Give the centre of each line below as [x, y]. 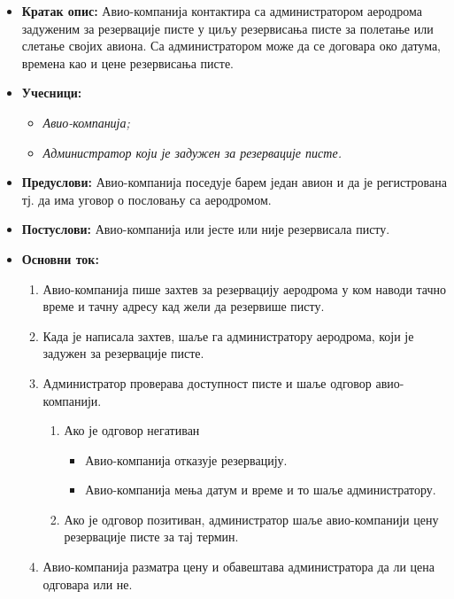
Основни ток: [60, 258]
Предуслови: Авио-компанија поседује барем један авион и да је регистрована [234, 182]
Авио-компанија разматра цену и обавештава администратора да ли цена [239, 567]
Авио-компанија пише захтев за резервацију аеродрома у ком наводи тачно [245, 288]
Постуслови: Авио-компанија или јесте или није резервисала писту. [206, 229]
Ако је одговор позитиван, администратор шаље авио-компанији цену [251, 519]
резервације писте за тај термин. [151, 537]
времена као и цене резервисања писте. [128, 62]
